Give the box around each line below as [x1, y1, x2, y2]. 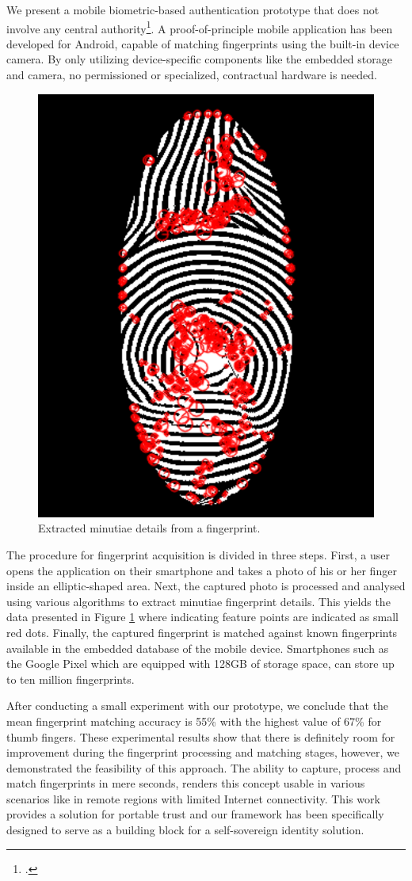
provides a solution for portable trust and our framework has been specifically [6, 806, 384, 822]
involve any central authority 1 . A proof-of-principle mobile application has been [6, 17, 393, 36]
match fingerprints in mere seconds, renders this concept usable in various [6, 775, 365, 791]
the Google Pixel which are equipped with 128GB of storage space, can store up [6, 655, 395, 672]
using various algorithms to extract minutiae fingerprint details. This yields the [6, 593, 391, 609]
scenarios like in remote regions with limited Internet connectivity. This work [6, 790, 380, 807]
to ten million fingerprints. [6, 670, 135, 687]
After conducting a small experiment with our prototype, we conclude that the [6, 697, 389, 714]
